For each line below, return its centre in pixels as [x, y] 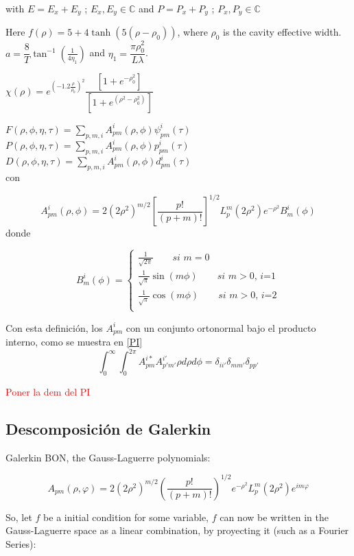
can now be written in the [274, 517]
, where [192, 32]
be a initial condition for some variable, [126, 517]
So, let [19, 517]
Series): [21, 544]
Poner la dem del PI [48, 391]
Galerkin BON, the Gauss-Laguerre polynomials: [108, 457]
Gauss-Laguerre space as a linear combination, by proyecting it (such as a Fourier [177, 530]
